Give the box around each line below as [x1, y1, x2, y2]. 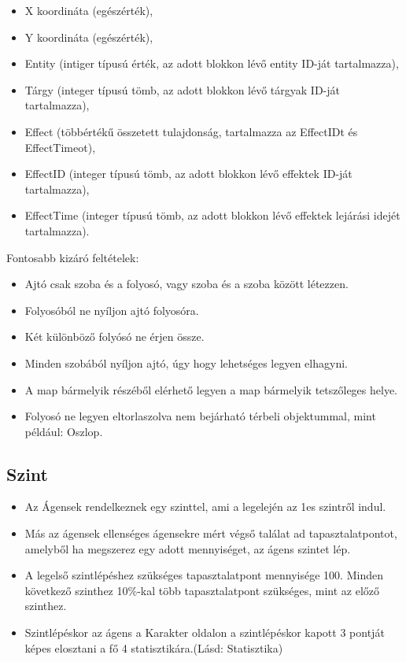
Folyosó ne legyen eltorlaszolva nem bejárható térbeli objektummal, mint [24, 408, 376, 424]
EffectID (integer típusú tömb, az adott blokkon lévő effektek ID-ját [24, 165, 352, 182]
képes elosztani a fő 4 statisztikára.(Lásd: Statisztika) [24, 639, 283, 656]
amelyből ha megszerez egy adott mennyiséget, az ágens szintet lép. [24, 540, 351, 557]
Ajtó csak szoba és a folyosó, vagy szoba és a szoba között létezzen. [24, 276, 349, 292]
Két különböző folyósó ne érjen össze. [24, 328, 205, 345]
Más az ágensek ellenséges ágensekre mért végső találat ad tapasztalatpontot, [24, 525, 397, 542]
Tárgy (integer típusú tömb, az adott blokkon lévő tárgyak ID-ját [24, 81, 340, 98]
